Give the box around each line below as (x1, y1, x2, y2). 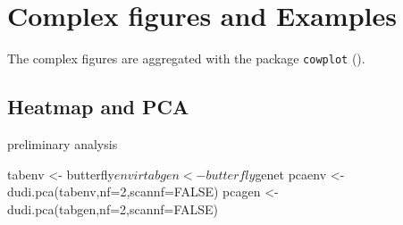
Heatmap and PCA (7, 93, 189, 121)
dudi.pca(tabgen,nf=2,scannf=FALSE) (7, 199, 219, 218)
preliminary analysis (7, 134, 118, 153)
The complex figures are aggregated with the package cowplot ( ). (7, 49, 365, 68)
